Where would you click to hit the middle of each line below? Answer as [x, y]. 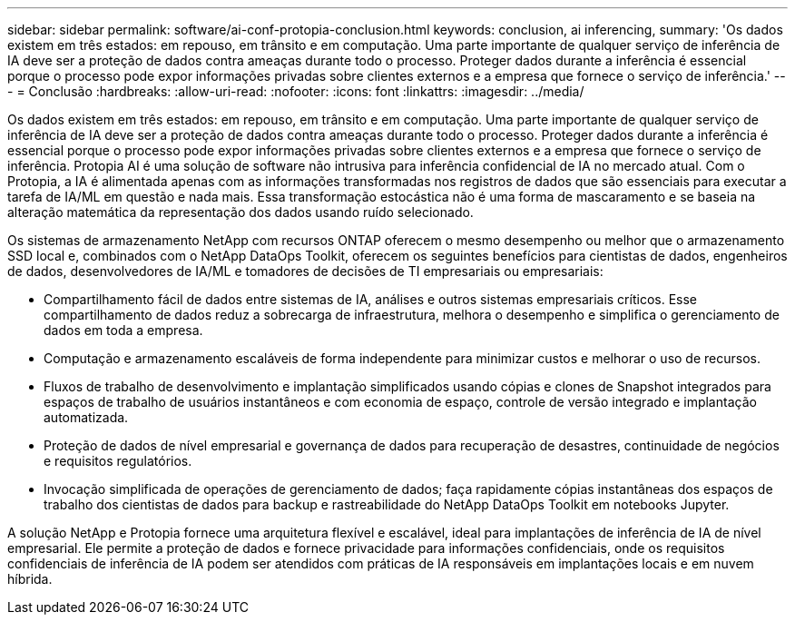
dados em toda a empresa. [123, 330]
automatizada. [86, 417]
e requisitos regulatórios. [118, 461]
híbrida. [30, 579]
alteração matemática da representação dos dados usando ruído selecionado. [240, 212]
